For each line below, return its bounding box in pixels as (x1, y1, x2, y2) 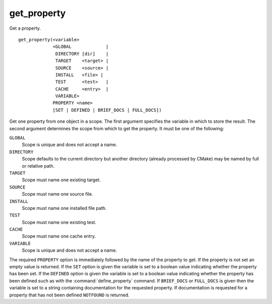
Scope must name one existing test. (22, 219, 97, 225)
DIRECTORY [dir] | (55, 51, 109, 56)
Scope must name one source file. (22, 191, 93, 197)
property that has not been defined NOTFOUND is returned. (9, 292, 129, 298)
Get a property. (9, 25, 41, 31)
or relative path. (22, 163, 55, 169)
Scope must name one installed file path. (22, 205, 107, 211)
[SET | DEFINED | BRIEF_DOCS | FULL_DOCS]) (52, 107, 162, 113)
